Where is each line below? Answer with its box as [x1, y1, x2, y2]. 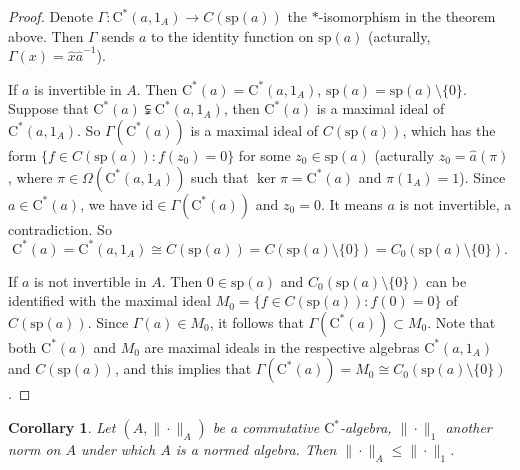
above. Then [8, 25, 84, 46]
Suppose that [8, 98, 89, 119]
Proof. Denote [8, 6, 93, 26]
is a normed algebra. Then [175, 439, 337, 460]
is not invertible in [34, 270, 147, 291]
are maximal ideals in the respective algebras [144, 336, 420, 357]
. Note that [427, 311, 496, 332]
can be [426, 270, 467, 291]
